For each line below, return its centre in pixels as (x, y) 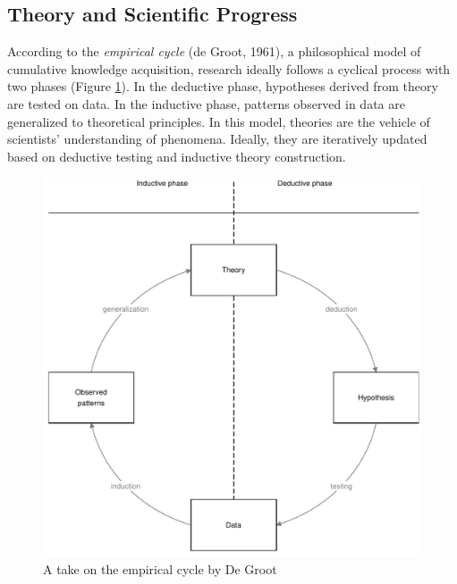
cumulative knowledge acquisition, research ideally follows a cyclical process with (229, 68)
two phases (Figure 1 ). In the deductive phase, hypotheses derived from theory (223, 86)
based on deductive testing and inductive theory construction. (177, 156)
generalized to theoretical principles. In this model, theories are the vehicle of (219, 121)
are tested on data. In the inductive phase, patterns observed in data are (206, 103)
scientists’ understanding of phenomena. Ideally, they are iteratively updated (217, 139)
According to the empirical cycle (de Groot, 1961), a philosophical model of (214, 51)
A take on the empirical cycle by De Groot (160, 568)
